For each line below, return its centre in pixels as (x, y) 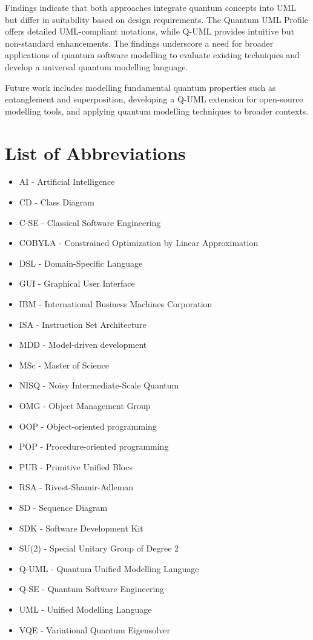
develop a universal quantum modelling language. (97, 66)
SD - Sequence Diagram (63, 507)
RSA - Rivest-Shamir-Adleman (76, 487)
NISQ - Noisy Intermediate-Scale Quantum (99, 385)
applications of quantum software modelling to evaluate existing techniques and (152, 55)
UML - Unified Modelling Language (85, 609)
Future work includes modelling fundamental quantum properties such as (140, 87)
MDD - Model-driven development (83, 345)
